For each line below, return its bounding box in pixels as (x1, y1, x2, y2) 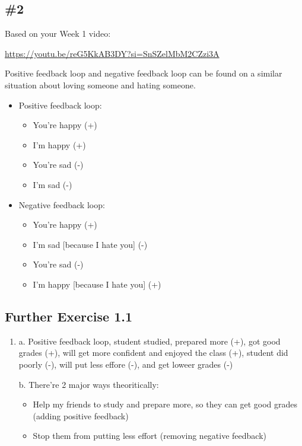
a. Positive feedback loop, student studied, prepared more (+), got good (18, 334, 281, 347)
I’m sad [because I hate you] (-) (33, 238, 148, 250)
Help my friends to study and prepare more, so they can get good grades (33, 398, 297, 410)
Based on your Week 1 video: (5, 27, 111, 40)
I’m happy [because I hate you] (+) (33, 278, 161, 290)
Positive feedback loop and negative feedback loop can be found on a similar (5, 67, 282, 79)
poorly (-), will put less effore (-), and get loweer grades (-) (18, 358, 233, 370)
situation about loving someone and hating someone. (5, 78, 196, 91)
